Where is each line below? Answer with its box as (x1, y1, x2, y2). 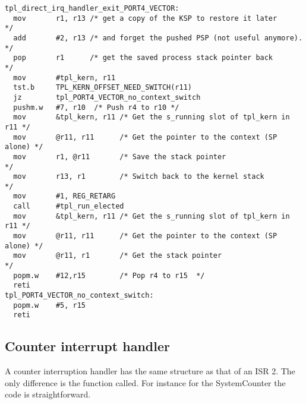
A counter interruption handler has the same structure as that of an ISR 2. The (5, 365, 295, 377)
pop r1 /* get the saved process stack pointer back (13, 53, 273, 62)
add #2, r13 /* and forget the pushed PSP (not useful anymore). (13, 33, 303, 42)
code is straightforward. (5, 388, 91, 400)
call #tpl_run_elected (13, 202, 124, 211)
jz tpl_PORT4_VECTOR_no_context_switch (13, 93, 201, 102)
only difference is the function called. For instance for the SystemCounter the (5, 376, 286, 389)
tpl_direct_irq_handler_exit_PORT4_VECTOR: (5, 4, 179, 12)
